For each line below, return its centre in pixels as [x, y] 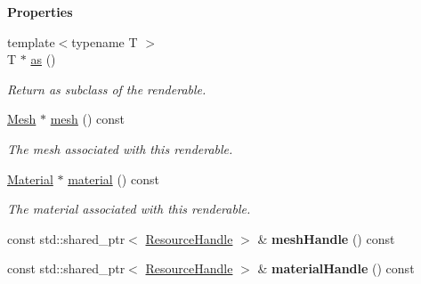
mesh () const [88, 119]
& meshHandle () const [326, 238]
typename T [105, 41]
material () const [113, 179]
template [31, 41]
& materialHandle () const [336, 268]
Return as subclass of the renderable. [107, 89]
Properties [40, 12]
